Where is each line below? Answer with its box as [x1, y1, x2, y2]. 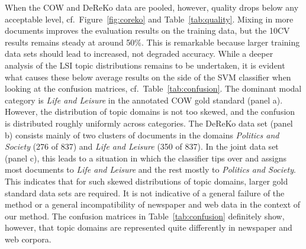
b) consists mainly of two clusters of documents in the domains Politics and [5, 128, 279, 141]
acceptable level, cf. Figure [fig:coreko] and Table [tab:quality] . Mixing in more [5, 12, 294, 25]
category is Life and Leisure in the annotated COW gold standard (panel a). [5, 93, 283, 106]
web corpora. [5, 232, 51, 245]
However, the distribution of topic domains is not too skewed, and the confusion [5, 105, 295, 118]
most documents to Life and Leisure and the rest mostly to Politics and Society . [5, 163, 296, 176]
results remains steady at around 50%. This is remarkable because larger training [5, 35, 300, 48]
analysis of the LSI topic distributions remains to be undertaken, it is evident [5, 59, 285, 71]
